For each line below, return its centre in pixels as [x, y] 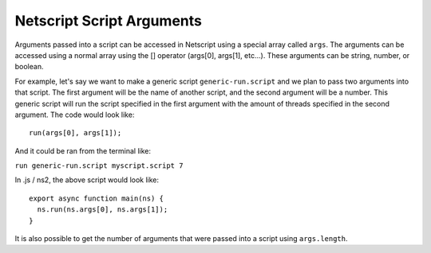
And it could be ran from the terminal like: [83, 150]
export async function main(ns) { [96, 198]
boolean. [29, 67]
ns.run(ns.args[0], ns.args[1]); [103, 210]
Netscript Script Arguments [109, 21]
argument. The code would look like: [75, 115]
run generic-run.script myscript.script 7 [99, 166]
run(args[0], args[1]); [75, 133]
